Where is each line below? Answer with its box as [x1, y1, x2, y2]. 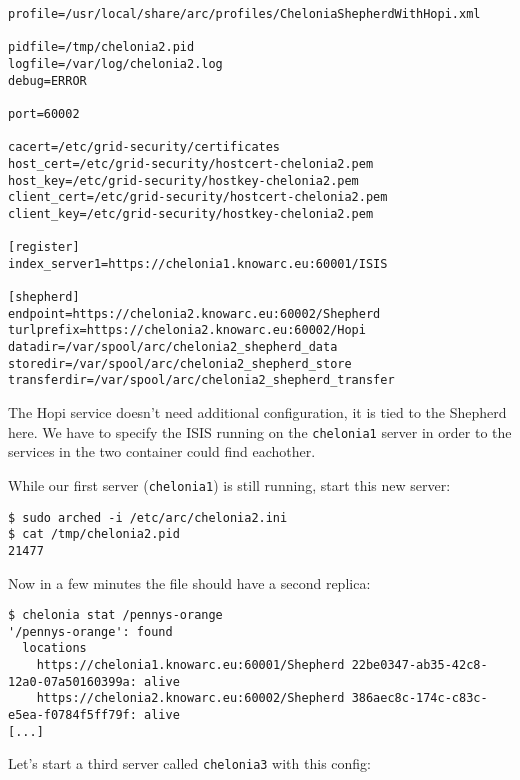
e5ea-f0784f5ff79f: [8, 708, 137, 723]
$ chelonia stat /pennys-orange [8, 608, 223, 623]
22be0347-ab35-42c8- [351, 658, 488, 673]
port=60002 [8, 106, 80, 121]
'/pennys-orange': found [8, 624, 173, 639]
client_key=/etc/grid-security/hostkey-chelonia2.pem [8, 206, 374, 221]
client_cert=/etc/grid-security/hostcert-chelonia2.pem [8, 190, 388, 205]
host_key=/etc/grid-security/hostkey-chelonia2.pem [8, 173, 359, 188]
